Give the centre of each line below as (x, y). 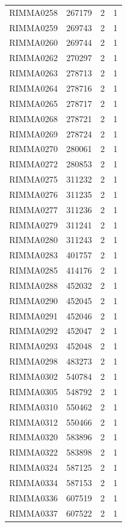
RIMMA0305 (34, 391)
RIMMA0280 (34, 240)
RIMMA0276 (34, 194)
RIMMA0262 (34, 58)
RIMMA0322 (34, 452)
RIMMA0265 (34, 103)
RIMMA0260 (34, 42)
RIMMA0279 (34, 224)
